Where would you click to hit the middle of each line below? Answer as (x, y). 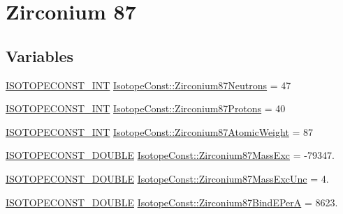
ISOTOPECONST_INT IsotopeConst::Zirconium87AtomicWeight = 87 (160, 131)
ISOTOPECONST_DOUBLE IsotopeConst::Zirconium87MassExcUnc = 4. (167, 178)
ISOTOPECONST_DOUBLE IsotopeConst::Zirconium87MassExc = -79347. (170, 155)
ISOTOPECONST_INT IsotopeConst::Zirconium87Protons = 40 (146, 108)
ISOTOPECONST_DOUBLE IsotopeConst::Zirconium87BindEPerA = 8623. (172, 202)
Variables (40, 55)
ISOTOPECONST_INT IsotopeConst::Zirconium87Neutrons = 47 (148, 85)
